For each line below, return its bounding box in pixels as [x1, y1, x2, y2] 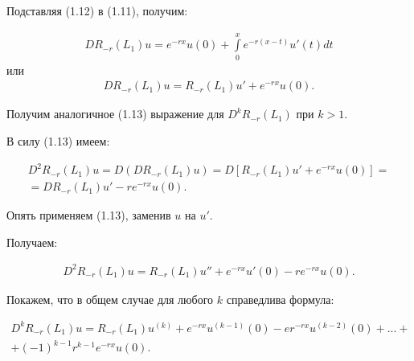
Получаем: [6, 233, 58, 250]
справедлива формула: [226, 290, 334, 307]
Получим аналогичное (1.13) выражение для [6, 105, 224, 122]
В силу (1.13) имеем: [6, 132, 110, 149]
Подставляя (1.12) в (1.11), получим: [6, 2, 188, 18]
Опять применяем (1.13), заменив [6, 207, 171, 224]
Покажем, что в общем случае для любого [6, 290, 214, 307]
